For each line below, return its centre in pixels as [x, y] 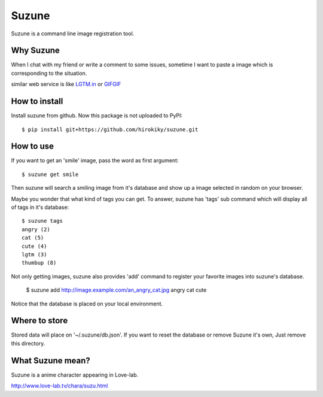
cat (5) [33, 238]
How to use [32, 146]
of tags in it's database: [40, 207]
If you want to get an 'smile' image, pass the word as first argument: [95, 160]
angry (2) [36, 229]
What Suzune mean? [51, 360]
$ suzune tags [42, 221]
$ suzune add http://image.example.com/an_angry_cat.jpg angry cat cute [116, 290]
